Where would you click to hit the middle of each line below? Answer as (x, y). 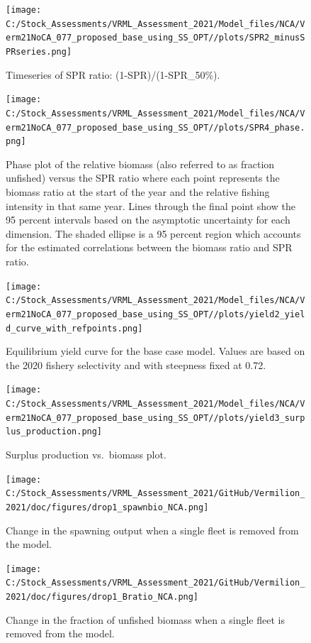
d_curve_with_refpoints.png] (74, 328)
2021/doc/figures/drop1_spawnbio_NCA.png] (107, 507)
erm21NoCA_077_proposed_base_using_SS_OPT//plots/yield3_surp (155, 418)
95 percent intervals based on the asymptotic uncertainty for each (148, 220)
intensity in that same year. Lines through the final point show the (151, 205)
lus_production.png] (54, 432)
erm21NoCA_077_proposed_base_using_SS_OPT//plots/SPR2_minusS (155, 38)
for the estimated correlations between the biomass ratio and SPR (149, 247)
